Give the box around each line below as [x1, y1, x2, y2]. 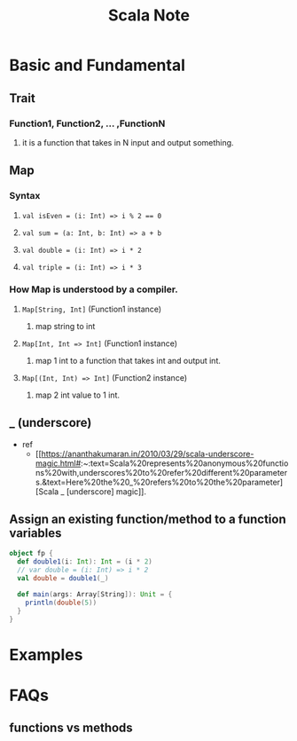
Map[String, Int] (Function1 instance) [21, 303, 162, 314]
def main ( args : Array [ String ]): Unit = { [17, 589, 173, 599]
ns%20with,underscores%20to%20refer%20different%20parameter [35, 467, 288, 477]
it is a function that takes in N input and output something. [21, 137, 234, 147]
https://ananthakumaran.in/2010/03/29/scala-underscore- [41, 448, 254, 459]
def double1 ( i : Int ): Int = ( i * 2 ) [17, 557, 152, 566]
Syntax [9, 190, 41, 202]
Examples [9, 644, 83, 665]
